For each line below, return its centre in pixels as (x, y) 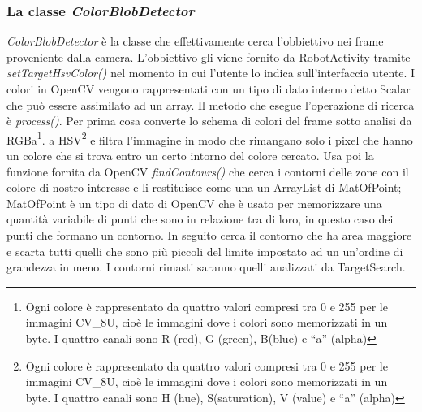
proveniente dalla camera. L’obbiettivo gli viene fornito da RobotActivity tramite (209, 56)
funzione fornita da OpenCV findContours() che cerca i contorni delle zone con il (208, 171)
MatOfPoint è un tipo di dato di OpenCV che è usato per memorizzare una (194, 203)
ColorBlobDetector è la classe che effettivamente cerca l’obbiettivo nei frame (195, 41)
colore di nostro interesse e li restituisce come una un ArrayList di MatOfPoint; (204, 187)
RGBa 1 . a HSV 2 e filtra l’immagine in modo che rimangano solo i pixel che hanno (210, 138)
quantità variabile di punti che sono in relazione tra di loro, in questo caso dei (200, 219)
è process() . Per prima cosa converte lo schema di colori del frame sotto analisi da (209, 121)
